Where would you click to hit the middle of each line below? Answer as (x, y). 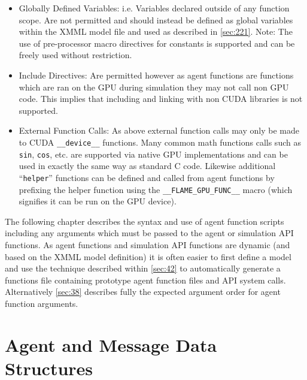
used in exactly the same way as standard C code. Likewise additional (147, 166)
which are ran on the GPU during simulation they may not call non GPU (154, 87)
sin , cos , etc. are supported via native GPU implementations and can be (153, 154)
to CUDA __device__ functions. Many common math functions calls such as (160, 142)
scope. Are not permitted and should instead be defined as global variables (156, 19)
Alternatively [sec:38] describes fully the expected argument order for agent (143, 292)
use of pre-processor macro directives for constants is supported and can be (157, 43)
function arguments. (42, 303)
